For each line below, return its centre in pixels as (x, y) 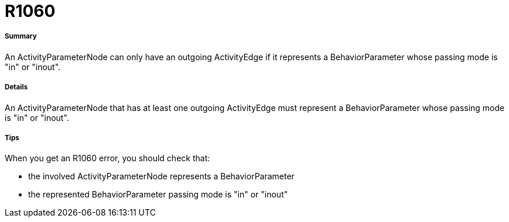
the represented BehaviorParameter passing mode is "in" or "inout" (158, 195)
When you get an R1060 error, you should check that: (107, 158)
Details (16, 87)
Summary (21, 37)
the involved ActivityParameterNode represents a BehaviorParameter (161, 176)
